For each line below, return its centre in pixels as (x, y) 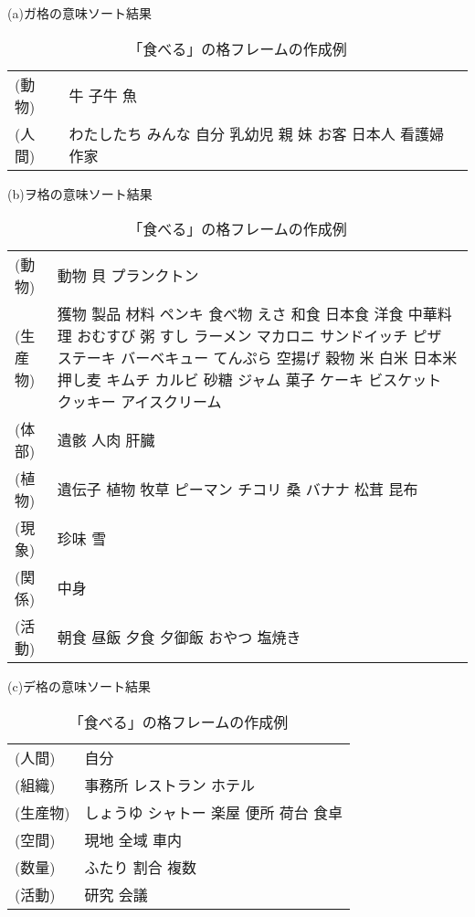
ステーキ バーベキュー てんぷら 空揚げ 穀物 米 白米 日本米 (257, 358)
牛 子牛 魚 (103, 95)
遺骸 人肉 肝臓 (106, 440)
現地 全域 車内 (133, 839)
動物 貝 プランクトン (128, 276)
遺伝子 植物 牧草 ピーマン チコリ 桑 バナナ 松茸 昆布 (237, 490)
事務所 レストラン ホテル (170, 785)
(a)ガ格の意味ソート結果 (79, 13)
